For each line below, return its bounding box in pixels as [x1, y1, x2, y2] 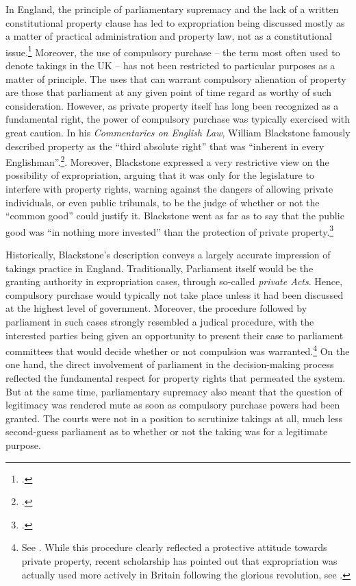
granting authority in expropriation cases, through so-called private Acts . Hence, [5, 274, 343, 289]
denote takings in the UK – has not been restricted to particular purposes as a [5, 58, 335, 73]
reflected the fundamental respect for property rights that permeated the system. [5, 371, 346, 385]
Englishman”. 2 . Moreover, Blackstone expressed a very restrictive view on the [5, 153, 329, 169]
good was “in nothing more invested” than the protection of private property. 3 [5, 222, 334, 239]
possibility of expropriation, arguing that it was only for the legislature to [5, 168, 314, 182]
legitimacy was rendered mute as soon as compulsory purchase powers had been [5, 398, 340, 412]
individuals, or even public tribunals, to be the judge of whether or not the [5, 195, 320, 209]
